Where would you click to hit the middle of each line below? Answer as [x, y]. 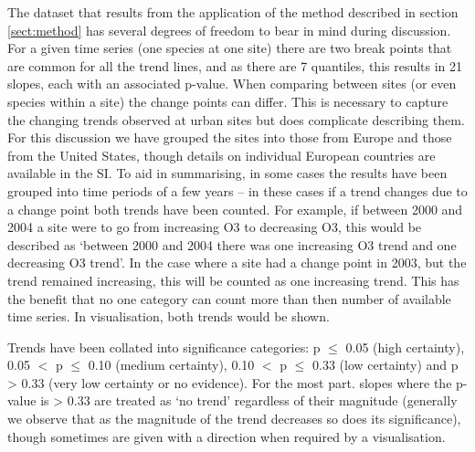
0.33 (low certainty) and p [385, 365]
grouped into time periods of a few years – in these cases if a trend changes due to [237, 190]
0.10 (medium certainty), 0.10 [171, 365]
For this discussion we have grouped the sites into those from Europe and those [230, 137]
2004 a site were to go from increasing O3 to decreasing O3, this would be [215, 227]
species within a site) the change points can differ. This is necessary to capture [228, 101]
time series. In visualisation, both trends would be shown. [169, 316]
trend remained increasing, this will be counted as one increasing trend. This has [233, 280]
